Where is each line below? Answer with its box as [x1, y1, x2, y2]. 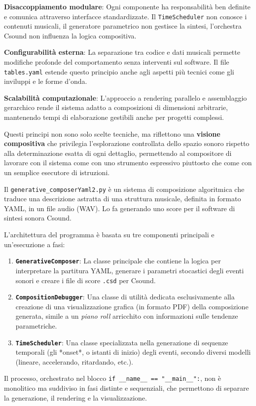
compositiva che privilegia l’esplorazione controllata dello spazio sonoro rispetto [4, 138, 250, 148]
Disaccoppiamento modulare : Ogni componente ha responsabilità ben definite [4, 1, 251, 11]
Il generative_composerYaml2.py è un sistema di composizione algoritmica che [4, 184, 245, 194]
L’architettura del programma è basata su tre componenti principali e [4, 229, 215, 240]
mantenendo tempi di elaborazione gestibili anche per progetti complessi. [4, 112, 224, 122]
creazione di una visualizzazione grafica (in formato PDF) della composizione [15, 301, 249, 311]
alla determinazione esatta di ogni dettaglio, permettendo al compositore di [4, 148, 232, 158]
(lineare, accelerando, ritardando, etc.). [15, 356, 133, 367]
